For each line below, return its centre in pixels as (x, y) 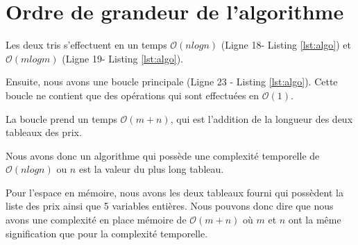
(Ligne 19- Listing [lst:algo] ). (122, 58)
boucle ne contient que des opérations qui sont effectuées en (133, 95)
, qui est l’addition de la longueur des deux (262, 118)
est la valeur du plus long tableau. (151, 169)
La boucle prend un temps (61, 118)
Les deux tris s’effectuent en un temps (86, 45)
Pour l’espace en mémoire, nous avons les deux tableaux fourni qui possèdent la (174, 192)
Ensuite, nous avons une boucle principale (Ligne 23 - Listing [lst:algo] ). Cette (172, 82)
